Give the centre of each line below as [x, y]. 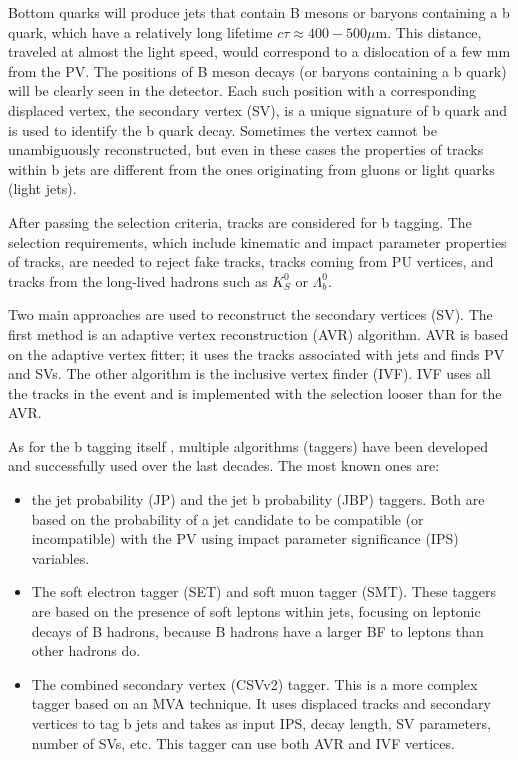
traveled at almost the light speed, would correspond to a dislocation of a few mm [259, 51]
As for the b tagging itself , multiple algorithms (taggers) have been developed [248, 445]
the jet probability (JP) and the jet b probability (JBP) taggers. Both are [258, 499]
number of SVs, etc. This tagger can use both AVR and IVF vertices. [243, 742]
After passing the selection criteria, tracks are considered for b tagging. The [240, 221]
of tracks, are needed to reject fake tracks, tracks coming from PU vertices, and [251, 261]
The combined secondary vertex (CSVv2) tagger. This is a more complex [254, 683]
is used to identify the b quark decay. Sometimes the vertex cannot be [222, 129]
